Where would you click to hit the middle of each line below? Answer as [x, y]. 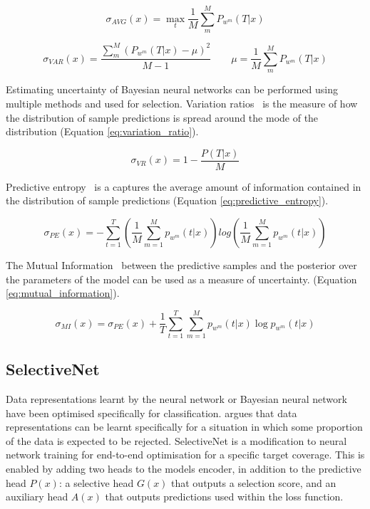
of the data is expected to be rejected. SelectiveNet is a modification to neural [176, 440]
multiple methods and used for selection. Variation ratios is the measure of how [182, 103]
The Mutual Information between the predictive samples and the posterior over [181, 264]
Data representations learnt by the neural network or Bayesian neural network [176, 399]
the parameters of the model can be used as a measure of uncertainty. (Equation [181, 279]
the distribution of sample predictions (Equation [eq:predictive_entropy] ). [167, 200]
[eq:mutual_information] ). [63, 293]
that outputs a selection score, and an [254, 482]
